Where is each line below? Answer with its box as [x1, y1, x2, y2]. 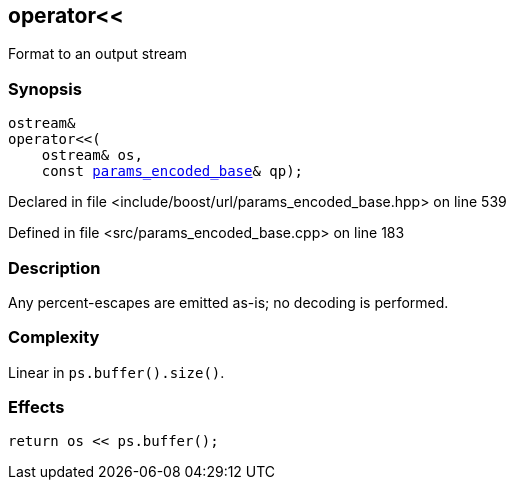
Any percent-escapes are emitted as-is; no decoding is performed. [8, 293, 449, 311]
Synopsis [8, 78, 82, 99]
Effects [8, 397, 65, 418]
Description [8, 257, 101, 278]
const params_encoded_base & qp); [41, 163, 304, 180]
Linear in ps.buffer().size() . [8, 363, 225, 381]
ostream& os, [41, 147, 143, 164]
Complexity [8, 327, 100, 348]
